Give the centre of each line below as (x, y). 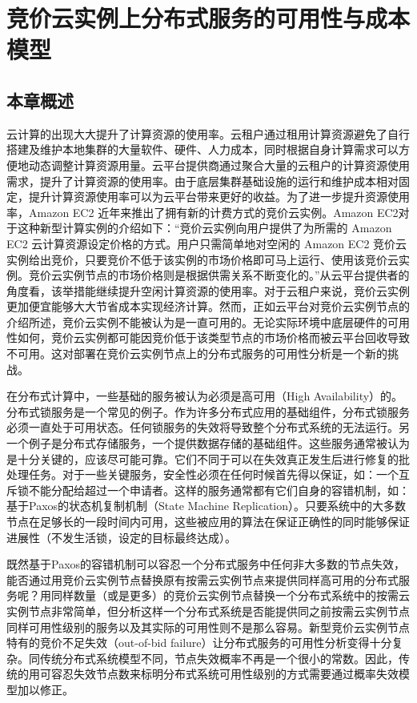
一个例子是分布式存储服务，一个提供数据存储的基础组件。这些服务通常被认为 (208, 443)
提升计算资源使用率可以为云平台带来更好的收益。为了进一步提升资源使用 (219, 197)
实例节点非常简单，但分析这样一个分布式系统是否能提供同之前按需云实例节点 (208, 611)
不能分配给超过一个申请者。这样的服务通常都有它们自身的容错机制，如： (219, 490)
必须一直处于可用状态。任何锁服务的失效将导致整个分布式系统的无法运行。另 (208, 427)
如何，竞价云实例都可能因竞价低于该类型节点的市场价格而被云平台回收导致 (213, 337)
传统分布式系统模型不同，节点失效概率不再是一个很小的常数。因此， (219, 658)
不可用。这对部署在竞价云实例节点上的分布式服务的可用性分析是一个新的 (197, 354)
